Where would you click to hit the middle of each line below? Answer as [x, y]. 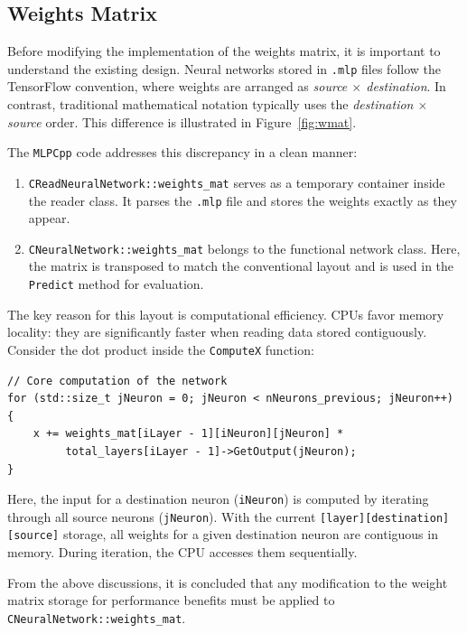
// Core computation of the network [117, 381]
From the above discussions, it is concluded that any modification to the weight [228, 582]
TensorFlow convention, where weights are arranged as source [177, 86]
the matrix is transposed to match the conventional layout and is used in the [241, 266]
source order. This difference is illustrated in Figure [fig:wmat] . [182, 121]
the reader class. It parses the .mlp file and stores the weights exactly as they [243, 200]
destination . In [406, 86]
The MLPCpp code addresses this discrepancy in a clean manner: [182, 152]
